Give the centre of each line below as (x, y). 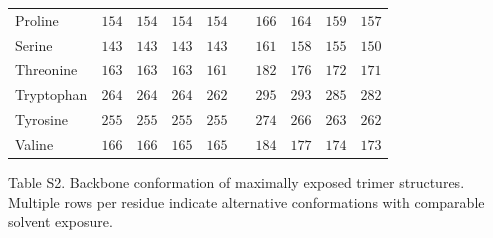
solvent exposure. (60, 221)
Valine (34, 143)
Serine (34, 44)
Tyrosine (42, 119)
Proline (37, 19)
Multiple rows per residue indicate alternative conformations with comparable (246, 201)
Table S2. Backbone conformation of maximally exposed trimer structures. (236, 182)
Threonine (46, 69)
